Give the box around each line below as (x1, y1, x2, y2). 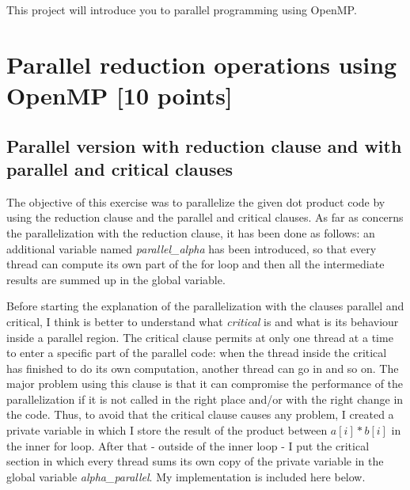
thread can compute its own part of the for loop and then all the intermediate (6, 256, 385, 272)
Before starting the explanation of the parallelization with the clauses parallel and (6, 298, 404, 314)
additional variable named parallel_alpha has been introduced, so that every (6, 240, 377, 256)
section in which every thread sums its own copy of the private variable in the (6, 453, 384, 469)
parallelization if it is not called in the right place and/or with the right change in (6, 390, 404, 407)
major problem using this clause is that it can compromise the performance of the (6, 375, 404, 392)
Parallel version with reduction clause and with (6, 133, 402, 158)
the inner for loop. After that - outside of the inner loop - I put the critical (6, 437, 370, 454)
